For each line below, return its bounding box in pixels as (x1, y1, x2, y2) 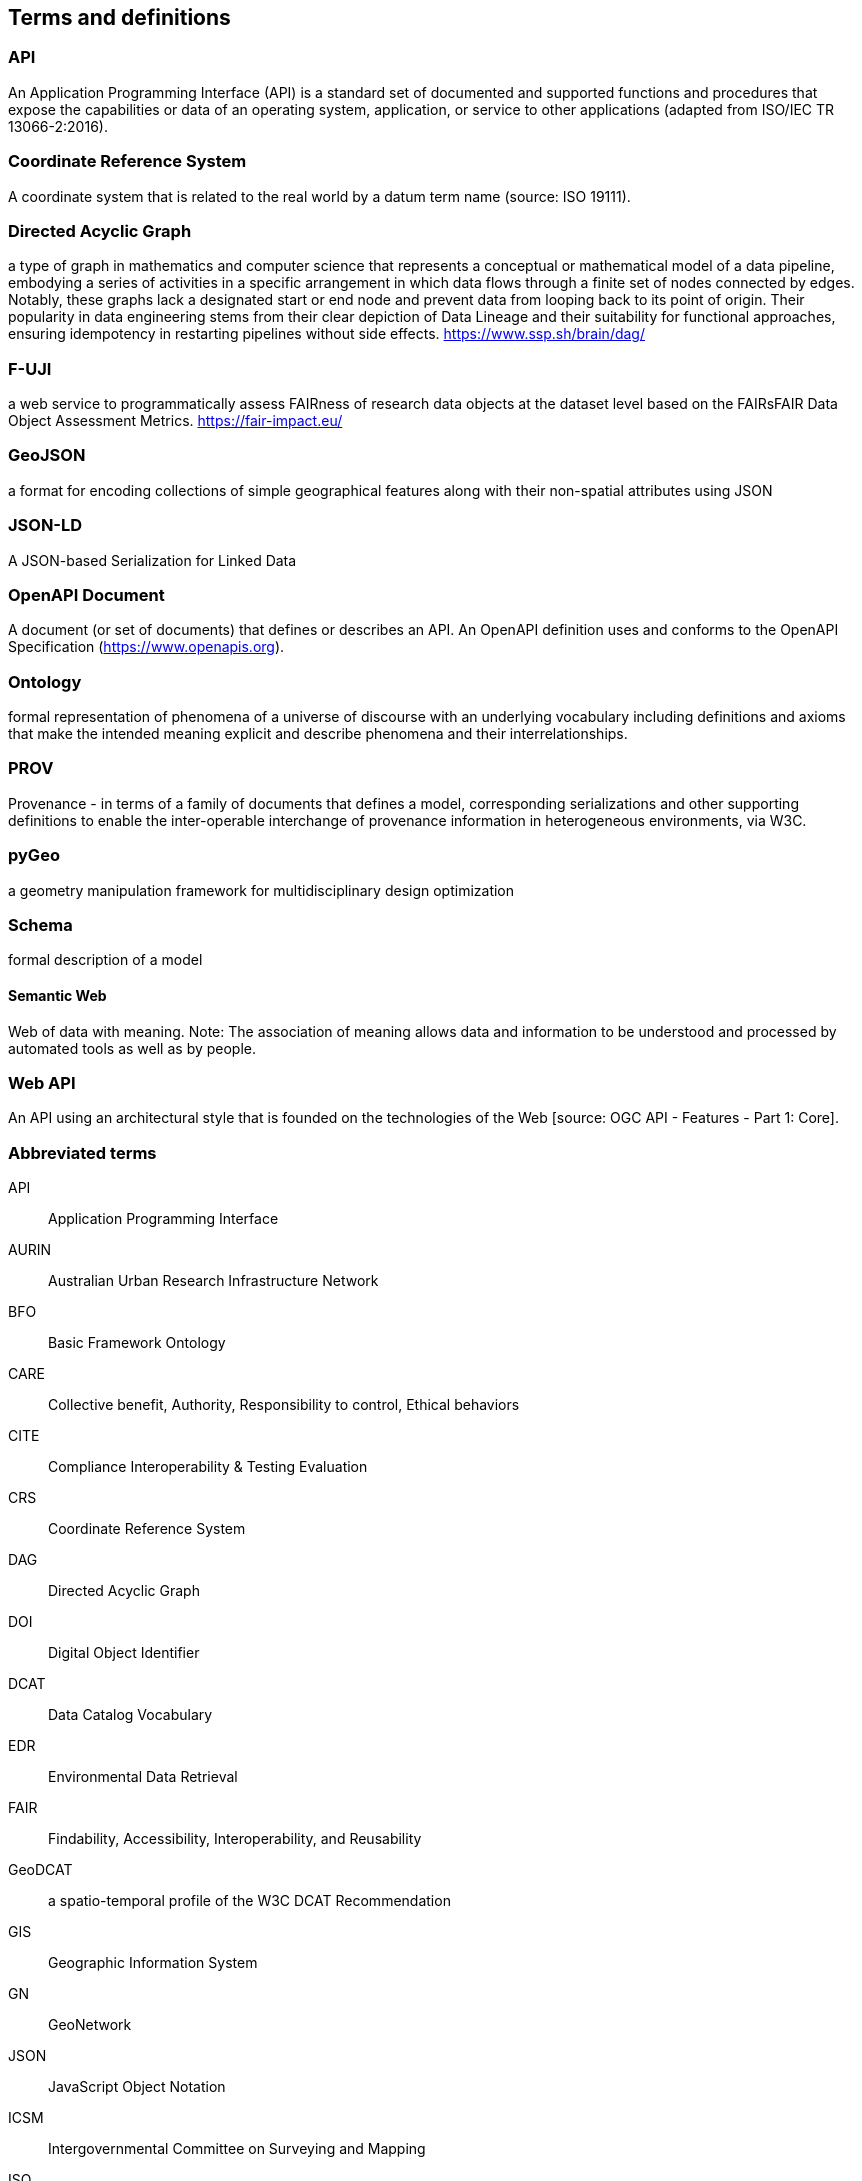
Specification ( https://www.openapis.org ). (8, 638, 285, 656)
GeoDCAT (8, 1861, 73, 1879)
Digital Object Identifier (48, 1644, 200, 1662)
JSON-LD (8, 515, 83, 536)
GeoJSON (8, 445, 86, 466)
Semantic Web (8, 986, 107, 1004)
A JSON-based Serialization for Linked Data (8, 551, 297, 569)
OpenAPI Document (8, 584, 165, 605)
